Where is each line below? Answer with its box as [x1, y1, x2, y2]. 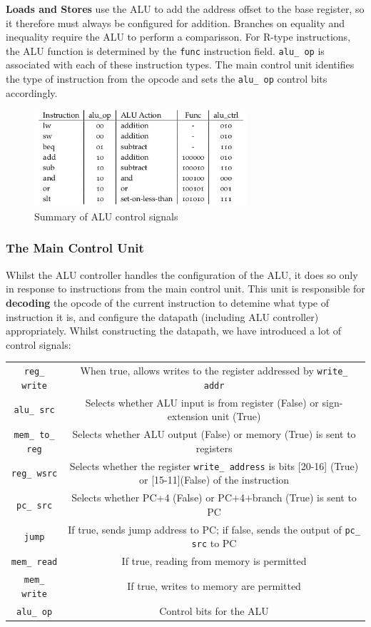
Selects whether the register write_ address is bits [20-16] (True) [69, 458, 359, 473]
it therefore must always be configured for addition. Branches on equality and [6, 15, 345, 30]
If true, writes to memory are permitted [127, 578, 301, 593]
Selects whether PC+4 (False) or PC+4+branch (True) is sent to [71, 490, 357, 505]
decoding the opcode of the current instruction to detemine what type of [6, 295, 330, 310]
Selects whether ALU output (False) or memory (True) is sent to [72, 427, 356, 442]
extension [167, 409, 208, 424]
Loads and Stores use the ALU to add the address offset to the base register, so [6, 1, 365, 16]
